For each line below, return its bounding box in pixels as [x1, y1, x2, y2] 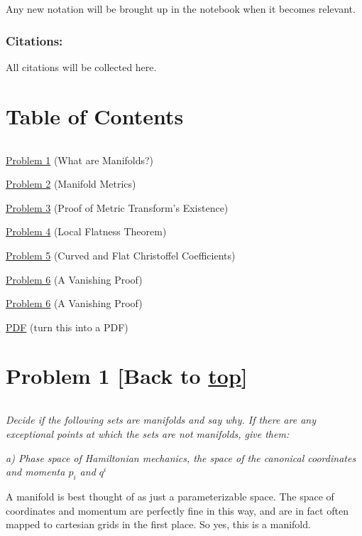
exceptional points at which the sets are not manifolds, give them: [6, 427, 290, 441]
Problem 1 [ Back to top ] [6, 361, 248, 390]
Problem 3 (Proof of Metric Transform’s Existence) [6, 200, 229, 215]
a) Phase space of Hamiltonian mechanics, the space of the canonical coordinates [6, 450, 356, 465]
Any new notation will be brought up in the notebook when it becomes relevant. [6, 1, 356, 16]
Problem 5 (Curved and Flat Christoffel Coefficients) [6, 247, 236, 262]
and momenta [6, 464, 65, 479]
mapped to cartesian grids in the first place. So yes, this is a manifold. [6, 517, 311, 532]
